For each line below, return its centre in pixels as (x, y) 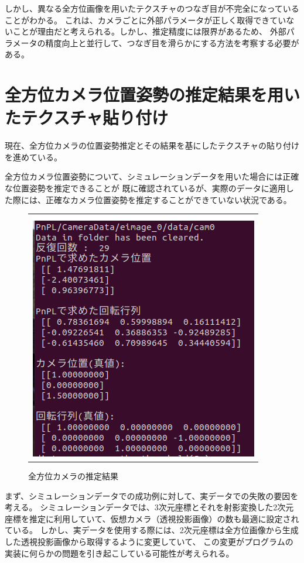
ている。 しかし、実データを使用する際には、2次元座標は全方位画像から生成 (152, 530)
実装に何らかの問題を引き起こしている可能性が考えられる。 (119, 553)
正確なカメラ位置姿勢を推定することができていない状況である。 (168, 199)
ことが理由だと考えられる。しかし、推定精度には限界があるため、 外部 (149, 31)
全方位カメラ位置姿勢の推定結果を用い (153, 95)
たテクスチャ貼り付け (86, 117)
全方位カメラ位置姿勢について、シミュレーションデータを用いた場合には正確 (152, 176)
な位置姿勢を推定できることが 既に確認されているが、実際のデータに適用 (145, 188)
